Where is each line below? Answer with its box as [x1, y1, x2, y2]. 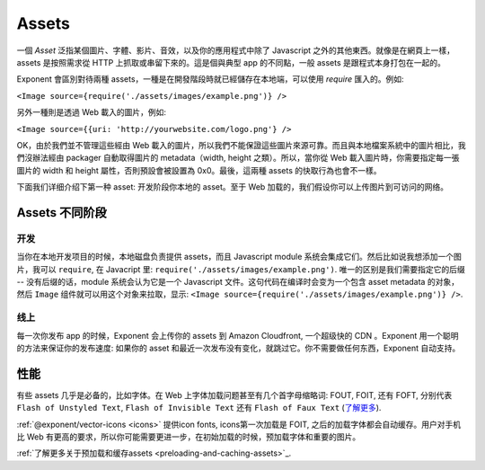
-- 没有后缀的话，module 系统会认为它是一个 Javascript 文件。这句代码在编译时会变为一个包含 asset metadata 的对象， [16, 277, 460, 287]
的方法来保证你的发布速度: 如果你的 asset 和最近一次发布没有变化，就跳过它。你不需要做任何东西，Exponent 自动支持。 [16, 342, 461, 353]
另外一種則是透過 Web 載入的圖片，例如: [16, 107, 166, 118]
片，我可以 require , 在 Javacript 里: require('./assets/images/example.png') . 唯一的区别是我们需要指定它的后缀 [16, 263, 466, 274]
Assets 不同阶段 [16, 205, 107, 220]
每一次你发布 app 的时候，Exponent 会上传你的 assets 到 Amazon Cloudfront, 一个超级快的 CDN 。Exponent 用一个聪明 [16, 330, 459, 341]
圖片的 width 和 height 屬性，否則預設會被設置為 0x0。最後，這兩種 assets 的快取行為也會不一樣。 [16, 164, 382, 175]
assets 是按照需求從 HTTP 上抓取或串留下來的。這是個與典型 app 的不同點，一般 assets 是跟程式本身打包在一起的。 [16, 57, 446, 67]
